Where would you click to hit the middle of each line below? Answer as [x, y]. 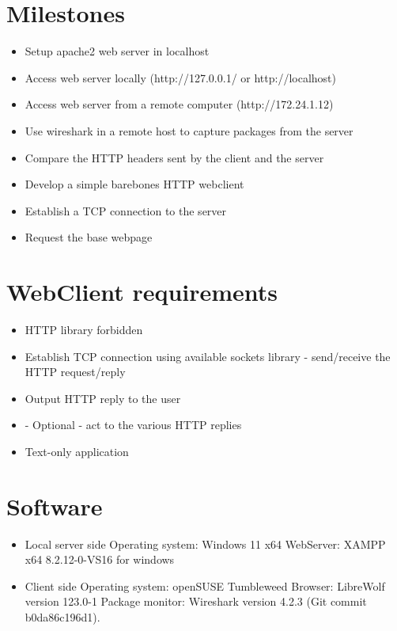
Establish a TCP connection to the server [126, 210]
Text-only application [77, 451]
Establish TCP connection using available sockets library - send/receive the [208, 356]
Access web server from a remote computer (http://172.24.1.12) [179, 104]
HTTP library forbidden [84, 329]
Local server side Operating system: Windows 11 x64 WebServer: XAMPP [205, 544]
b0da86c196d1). [62, 617]
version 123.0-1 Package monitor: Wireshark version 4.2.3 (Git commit [196, 601]
